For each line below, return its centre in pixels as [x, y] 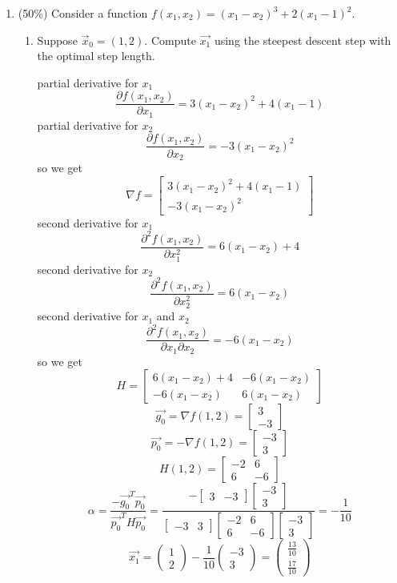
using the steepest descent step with [303, 40]
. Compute [170, 40]
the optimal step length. [96, 56]
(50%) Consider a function [83, 13]
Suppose [57, 40]
